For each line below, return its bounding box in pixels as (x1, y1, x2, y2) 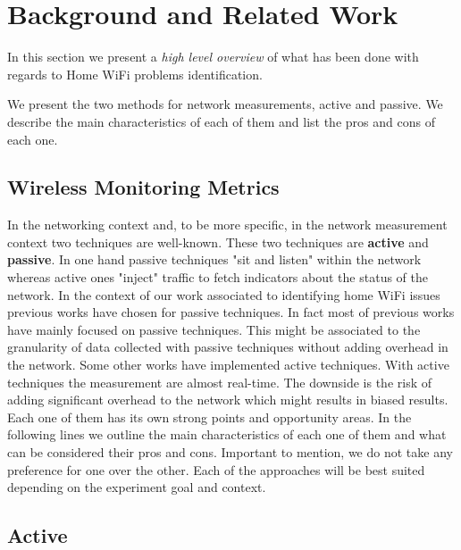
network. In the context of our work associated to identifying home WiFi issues (7, 285, 440, 304)
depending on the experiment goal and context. (7, 478, 266, 496)
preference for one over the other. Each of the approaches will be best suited (7, 460, 425, 479)
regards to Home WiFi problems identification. (7, 64, 263, 83)
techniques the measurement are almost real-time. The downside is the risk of (7, 372, 432, 391)
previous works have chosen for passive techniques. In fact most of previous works (7, 303, 455, 321)
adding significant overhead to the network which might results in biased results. (7, 390, 448, 409)
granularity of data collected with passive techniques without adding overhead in (7, 337, 448, 356)
